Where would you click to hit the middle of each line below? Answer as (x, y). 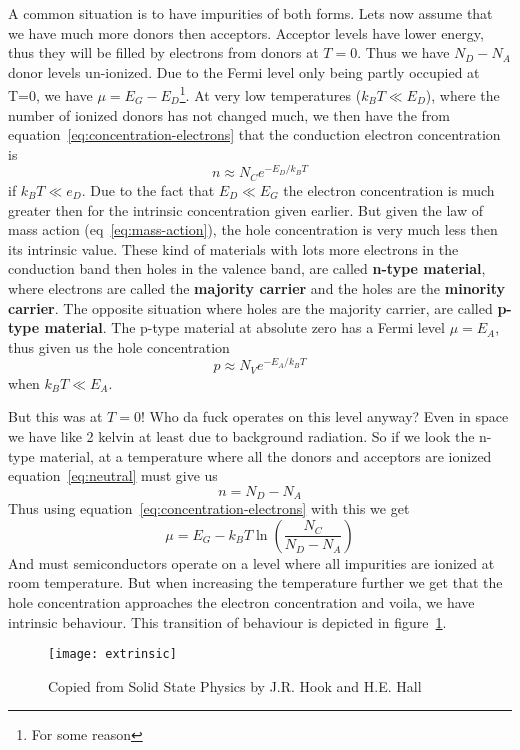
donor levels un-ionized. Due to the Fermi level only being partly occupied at (244, 71)
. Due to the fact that (148, 189)
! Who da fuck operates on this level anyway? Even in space (324, 416)
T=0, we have (50, 95)
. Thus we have (403, 52)
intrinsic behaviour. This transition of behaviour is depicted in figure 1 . (227, 621)
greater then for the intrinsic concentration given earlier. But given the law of (245, 209)
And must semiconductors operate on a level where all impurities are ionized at (251, 562)
